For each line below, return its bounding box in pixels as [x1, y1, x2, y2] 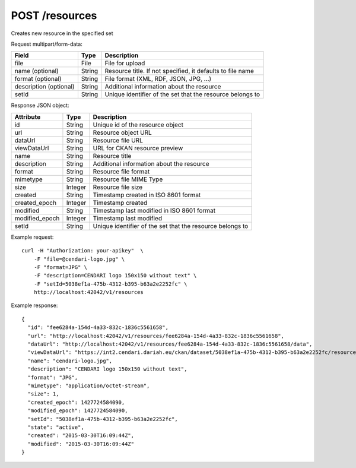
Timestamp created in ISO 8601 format [93, 191, 201, 199]
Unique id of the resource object [93, 121, 184, 129]
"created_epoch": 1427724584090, [27, 399, 125, 406]
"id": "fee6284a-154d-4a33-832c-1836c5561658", [27, 324, 169, 331]
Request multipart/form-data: [11, 40, 83, 48]
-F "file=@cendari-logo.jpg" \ [33, 255, 125, 263]
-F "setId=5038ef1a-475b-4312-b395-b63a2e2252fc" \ [33, 280, 187, 287]
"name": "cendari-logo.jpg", [27, 357, 113, 364]
